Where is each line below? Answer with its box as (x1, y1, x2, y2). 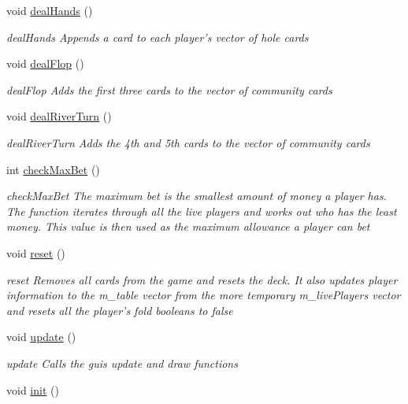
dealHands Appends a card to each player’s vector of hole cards (6, 28, 309, 45)
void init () (6, 381, 59, 398)
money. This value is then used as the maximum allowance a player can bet (6, 218, 370, 235)
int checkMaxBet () (6, 161, 100, 177)
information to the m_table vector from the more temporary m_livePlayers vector (6, 287, 401, 303)
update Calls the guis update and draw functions (6, 354, 238, 371)
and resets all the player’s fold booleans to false (6, 302, 233, 318)
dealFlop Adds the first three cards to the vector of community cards (6, 81, 332, 98)
